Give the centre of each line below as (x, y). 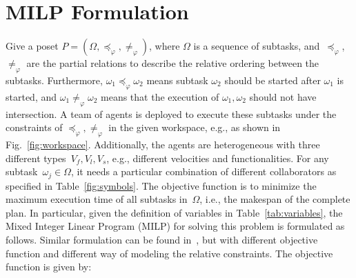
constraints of (34, 127)
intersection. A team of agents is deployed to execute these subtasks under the (171, 113)
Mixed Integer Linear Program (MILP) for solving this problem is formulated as (175, 226)
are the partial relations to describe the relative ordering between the (173, 63)
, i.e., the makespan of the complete (275, 199)
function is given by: (49, 267)
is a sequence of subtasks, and (257, 46)
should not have (283, 96)
